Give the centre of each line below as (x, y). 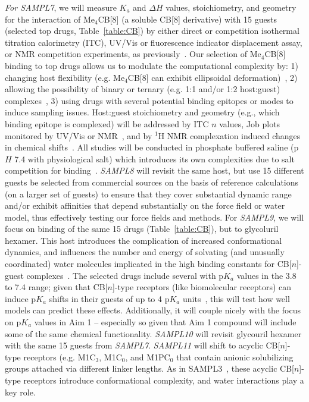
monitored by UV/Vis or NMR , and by (79, 135)
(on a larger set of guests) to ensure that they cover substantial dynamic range (148, 194)
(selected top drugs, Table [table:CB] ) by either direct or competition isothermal (152, 31)
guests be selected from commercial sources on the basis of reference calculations (152, 182)
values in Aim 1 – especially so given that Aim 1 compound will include (165, 322)
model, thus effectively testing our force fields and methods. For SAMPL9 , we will (154, 217)
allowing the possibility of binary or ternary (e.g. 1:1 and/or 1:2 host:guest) (143, 89)
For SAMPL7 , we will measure (61, 7)
